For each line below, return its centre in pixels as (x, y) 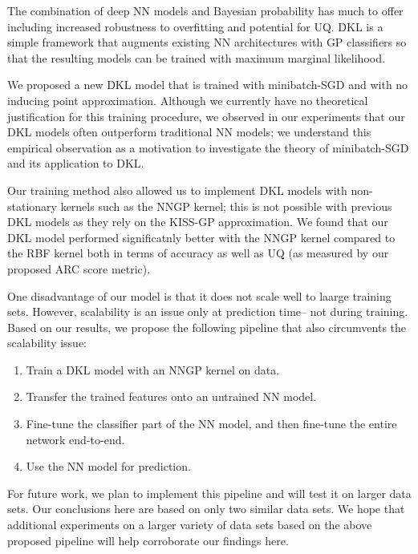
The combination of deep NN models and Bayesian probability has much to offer (205, 10)
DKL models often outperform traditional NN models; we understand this (189, 132)
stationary (32, 206)
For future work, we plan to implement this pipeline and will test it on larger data (209, 493)
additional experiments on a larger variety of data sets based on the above (190, 525)
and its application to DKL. (76, 163)
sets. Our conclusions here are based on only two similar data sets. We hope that (206, 509)
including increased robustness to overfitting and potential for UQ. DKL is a (195, 26)
